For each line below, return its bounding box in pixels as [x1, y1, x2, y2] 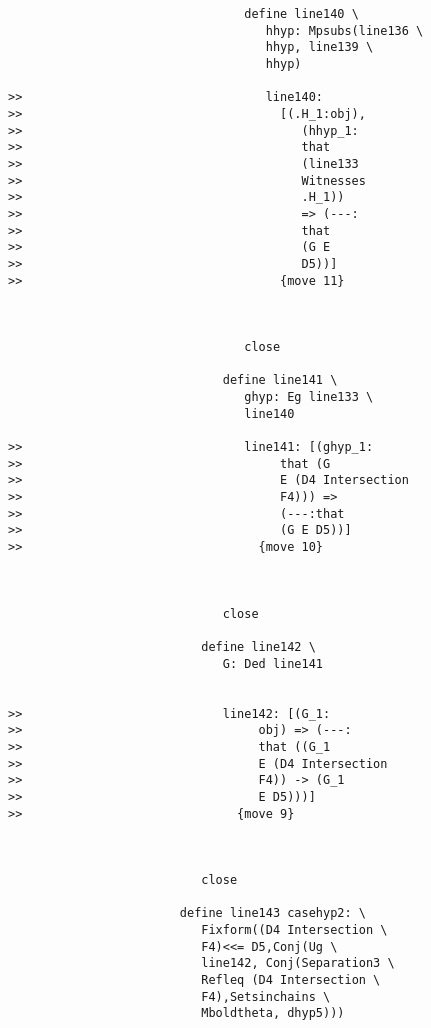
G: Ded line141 [222, 656, 323, 671]
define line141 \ [222, 373, 338, 388]
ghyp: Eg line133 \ [244, 390, 374, 405]
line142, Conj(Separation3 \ [201, 956, 395, 971]
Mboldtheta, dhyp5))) [201, 1006, 345, 1021]
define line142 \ [201, 639, 316, 654]
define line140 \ [244, 7, 359, 21]
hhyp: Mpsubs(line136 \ [265, 23, 424, 38]
